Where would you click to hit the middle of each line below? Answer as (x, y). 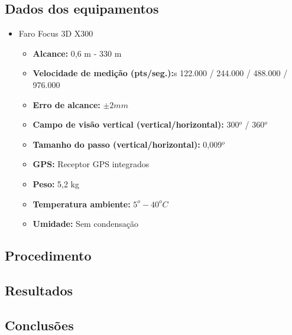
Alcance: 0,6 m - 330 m (77, 53)
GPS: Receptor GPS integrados (91, 164)
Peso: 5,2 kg (56, 183)
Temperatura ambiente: (82, 204)
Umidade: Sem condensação (85, 224)
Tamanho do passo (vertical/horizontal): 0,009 (127, 144)
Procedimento (48, 256)
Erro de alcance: (66, 104)
